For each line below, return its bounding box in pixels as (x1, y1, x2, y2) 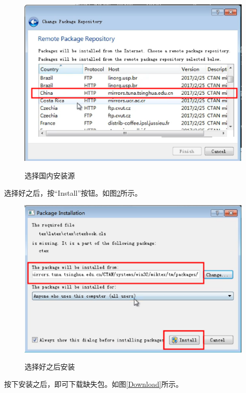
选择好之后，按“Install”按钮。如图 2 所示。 (4, 187, 142, 198)
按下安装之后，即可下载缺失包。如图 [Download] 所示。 (4, 378, 183, 389)
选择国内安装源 (25, 170, 75, 180)
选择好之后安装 (25, 361, 75, 372)
